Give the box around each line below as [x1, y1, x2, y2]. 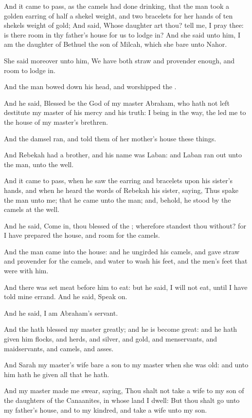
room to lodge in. [4, 65, 55, 75]
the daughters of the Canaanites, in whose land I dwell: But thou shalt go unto [4, 395, 240, 405]
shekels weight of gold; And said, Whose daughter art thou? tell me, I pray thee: [4, 20, 244, 30]
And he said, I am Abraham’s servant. [4, 307, 118, 318]
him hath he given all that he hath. [4, 369, 109, 379]
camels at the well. [4, 204, 59, 214]
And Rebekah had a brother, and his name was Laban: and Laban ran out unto [4, 150, 242, 160]
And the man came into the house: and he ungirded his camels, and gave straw [4, 246, 240, 256]
